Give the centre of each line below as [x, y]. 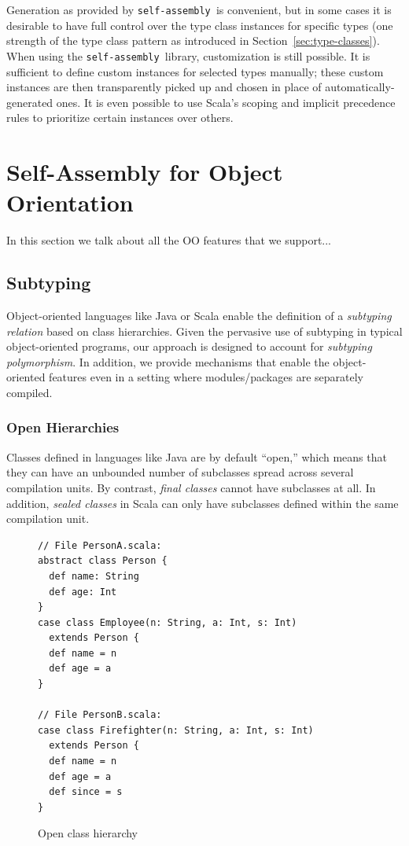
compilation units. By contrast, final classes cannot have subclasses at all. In [191, 487]
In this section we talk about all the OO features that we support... [169, 240]
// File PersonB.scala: [100, 715]
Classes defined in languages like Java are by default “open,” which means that [197, 456]
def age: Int [83, 592]
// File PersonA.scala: [100, 545]
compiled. [29, 392]
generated [30, 102]
